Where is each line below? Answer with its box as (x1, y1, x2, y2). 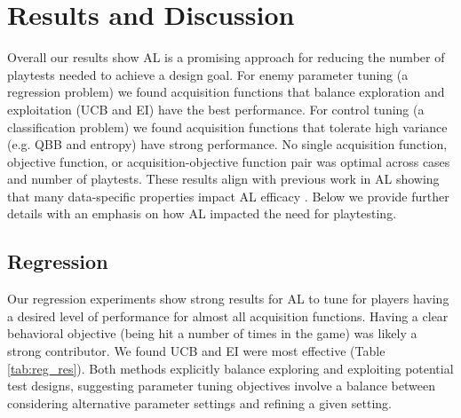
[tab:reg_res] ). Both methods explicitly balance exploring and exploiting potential (7, 359, 454, 377)
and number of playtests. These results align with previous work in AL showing (7, 170, 440, 188)
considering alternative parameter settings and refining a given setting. (7, 393, 392, 412)
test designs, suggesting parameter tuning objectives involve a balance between (7, 376, 435, 395)
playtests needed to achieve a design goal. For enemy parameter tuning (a (7, 65, 409, 83)
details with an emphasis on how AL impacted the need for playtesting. (7, 204, 397, 223)
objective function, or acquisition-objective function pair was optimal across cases (7, 152, 450, 170)
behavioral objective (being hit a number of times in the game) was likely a (7, 324, 417, 343)
